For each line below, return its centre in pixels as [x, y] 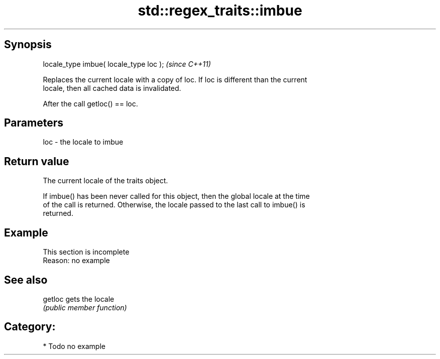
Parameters [34, 123]
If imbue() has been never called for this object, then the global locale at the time [176, 196]
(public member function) [85, 307]
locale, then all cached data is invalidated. [112, 88]
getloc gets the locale [79, 299]
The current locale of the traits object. [105, 181]
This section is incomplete [86, 252]
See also [26, 280]
